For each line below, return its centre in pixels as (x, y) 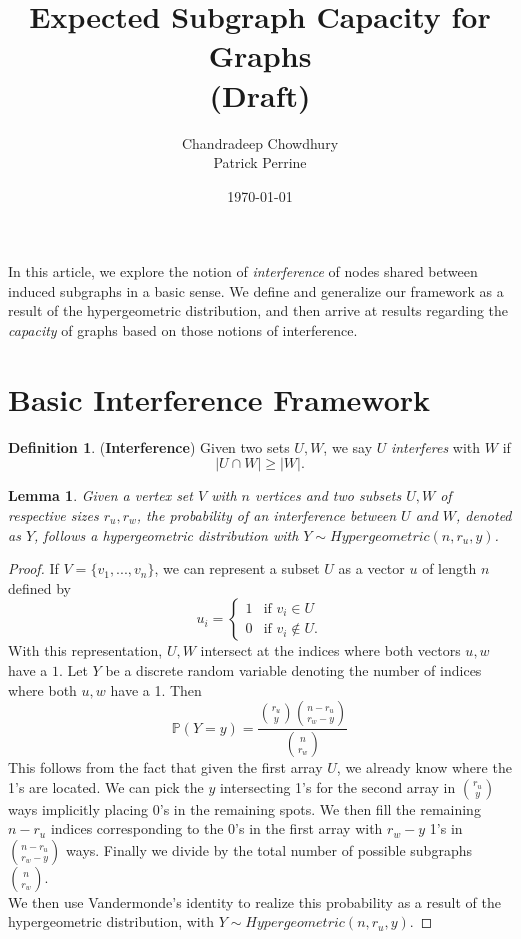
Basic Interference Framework (219, 398)
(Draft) (260, 94)
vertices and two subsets (328, 495)
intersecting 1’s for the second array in (337, 786)
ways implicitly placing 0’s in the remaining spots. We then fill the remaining (244, 808)
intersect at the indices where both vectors (330, 650)
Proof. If (33, 568)
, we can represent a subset (237, 568)
